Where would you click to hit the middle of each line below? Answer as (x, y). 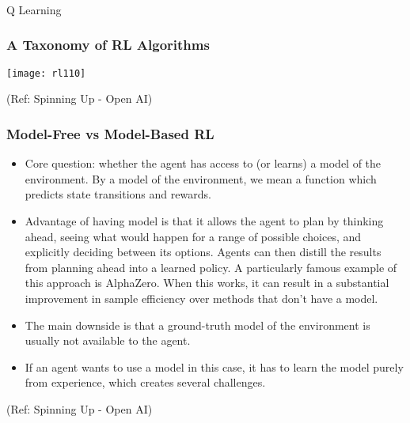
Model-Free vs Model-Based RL (110, 133)
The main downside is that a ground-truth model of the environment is (197, 325)
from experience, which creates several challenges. (145, 382)
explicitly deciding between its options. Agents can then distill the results (203, 252)
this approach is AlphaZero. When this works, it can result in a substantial (207, 283)
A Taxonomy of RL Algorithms (108, 45)
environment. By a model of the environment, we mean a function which (201, 178)
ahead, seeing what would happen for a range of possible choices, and (193, 236)
